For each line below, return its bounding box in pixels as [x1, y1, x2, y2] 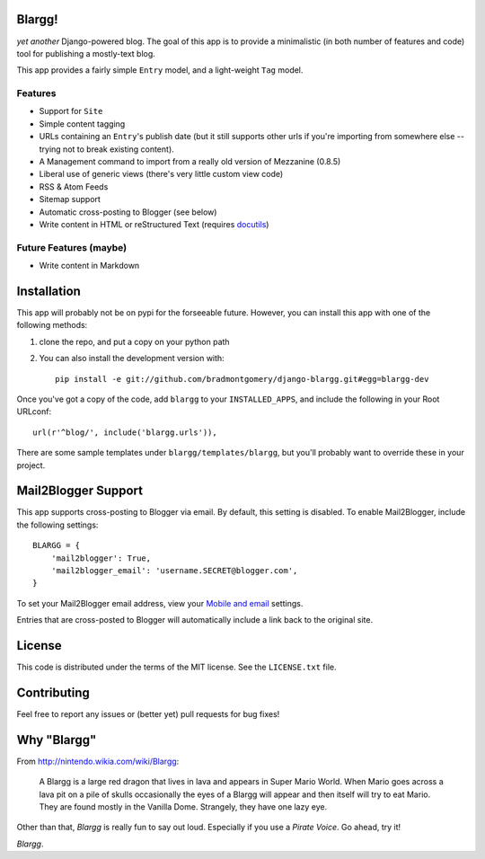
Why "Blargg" [16, 732, 97, 748]
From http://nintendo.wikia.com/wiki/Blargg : [16, 756, 180, 766]
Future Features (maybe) [16, 241, 128, 253]
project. [16, 459, 46, 471]
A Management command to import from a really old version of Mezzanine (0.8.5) [39, 156, 341, 166]
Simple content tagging [39, 118, 126, 129]
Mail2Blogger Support [16, 483, 144, 499]
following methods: [16, 320, 88, 331]
